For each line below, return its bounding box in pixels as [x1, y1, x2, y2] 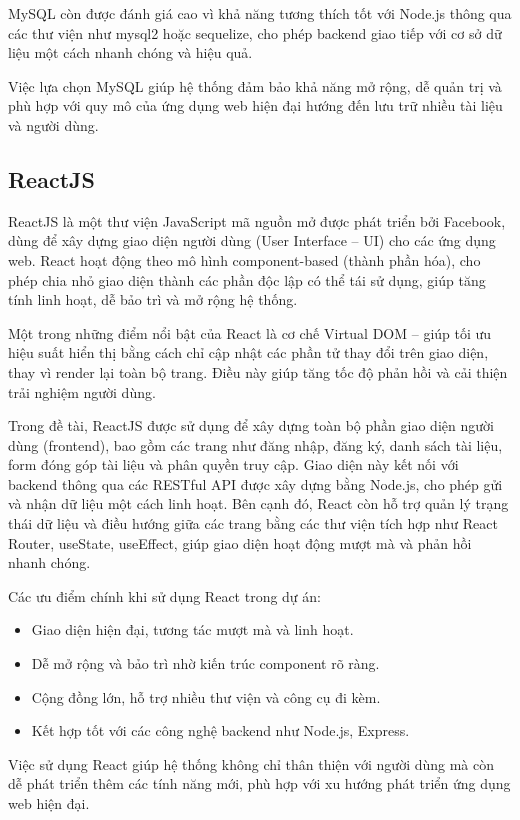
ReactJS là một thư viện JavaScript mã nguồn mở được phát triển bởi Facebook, [8, 210, 506, 231]
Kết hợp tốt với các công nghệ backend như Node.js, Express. [31, 720, 410, 741]
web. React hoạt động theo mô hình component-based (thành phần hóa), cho [8, 249, 481, 270]
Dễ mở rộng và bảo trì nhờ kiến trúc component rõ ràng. [31, 653, 380, 674]
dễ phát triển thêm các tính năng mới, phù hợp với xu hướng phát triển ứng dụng [8, 773, 511, 794]
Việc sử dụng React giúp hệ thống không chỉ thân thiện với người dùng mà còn [8, 753, 495, 774]
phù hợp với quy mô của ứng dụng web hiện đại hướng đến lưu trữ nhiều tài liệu [8, 95, 503, 116]
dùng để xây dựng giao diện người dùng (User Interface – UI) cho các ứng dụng [8, 230, 496, 251]
